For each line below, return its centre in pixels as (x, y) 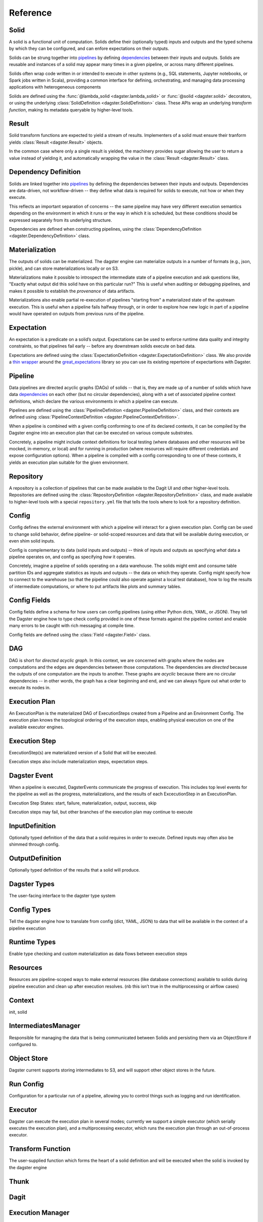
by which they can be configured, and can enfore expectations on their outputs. (89, 48)
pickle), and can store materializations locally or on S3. (64, 268)
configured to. (23, 1044)
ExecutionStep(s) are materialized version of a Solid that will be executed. (83, 752)
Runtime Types (32, 942)
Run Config (26, 1084)
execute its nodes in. (30, 688)
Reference (30, 13)
